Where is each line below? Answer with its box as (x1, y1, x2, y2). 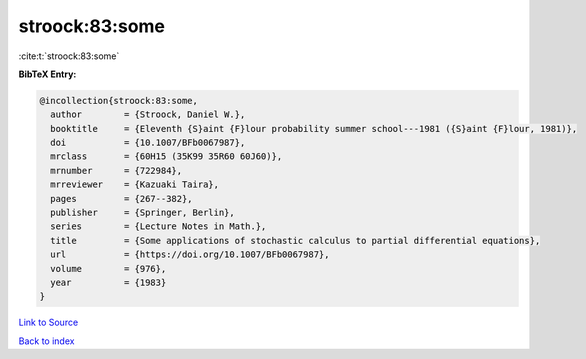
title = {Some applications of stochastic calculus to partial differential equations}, (50, 235, 541, 246)
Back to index (18, 335, 75, 347)
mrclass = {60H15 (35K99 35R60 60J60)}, (50, 151, 283, 162)
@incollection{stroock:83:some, (39, 95, 199, 106)
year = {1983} (50, 277, 167, 288)
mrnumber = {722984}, (50, 165, 183, 176)
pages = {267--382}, (50, 193, 194, 204)
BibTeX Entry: (18, 68, 77, 80)
